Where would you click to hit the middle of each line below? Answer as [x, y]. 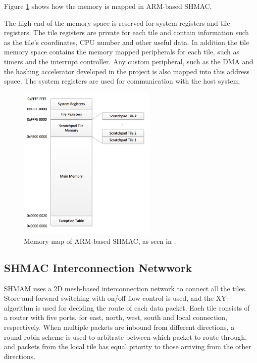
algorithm [19, 307]
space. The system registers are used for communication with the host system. [123, 81]
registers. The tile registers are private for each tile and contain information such [127, 32]
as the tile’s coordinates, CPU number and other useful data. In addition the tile [127, 42]
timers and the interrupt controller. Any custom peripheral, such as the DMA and [129, 61]
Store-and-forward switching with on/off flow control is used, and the [109, 298]
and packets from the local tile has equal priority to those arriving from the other [128, 346]
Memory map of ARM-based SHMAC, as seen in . [100, 241]
